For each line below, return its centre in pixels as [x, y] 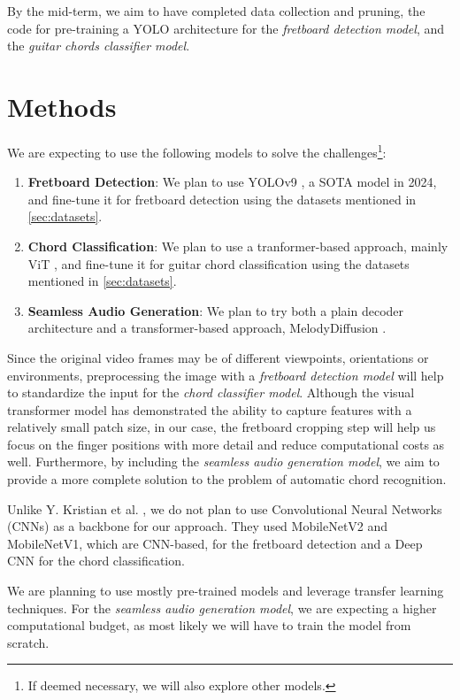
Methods [62, 106]
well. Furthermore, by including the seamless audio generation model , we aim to [223, 462]
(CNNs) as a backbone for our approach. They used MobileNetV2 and [198, 526]
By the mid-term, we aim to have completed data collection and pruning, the [216, 11]
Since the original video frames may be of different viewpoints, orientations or [218, 357]
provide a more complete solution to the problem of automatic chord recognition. [227, 479]
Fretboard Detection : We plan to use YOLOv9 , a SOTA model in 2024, [232, 182]
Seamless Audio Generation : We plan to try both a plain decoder [216, 310]
